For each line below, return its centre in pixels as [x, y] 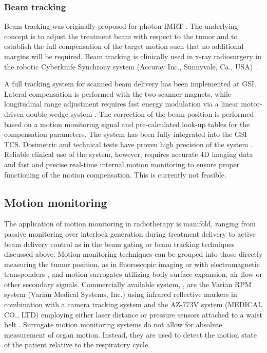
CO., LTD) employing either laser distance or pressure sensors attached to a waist [133, 314]
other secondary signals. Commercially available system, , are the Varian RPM [128, 284]
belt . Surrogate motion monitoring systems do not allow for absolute [113, 324]
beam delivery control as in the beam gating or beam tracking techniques [119, 244]
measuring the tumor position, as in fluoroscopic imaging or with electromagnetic [132, 264]
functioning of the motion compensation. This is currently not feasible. [115, 174]
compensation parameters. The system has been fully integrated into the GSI [126, 134]
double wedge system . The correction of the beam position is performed [140, 113]
